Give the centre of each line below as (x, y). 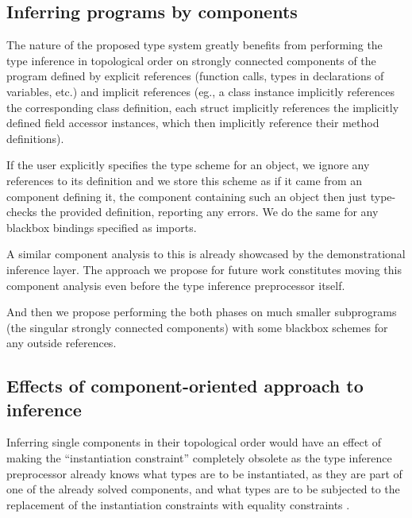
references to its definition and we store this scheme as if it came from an (185, 180)
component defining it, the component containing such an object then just (187, 196)
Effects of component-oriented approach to (185, 386)
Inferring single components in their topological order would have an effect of (194, 442)
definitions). (35, 138)
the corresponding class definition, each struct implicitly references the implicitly (203, 107)
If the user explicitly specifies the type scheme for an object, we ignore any (188, 165)
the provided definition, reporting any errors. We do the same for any (210, 212)
